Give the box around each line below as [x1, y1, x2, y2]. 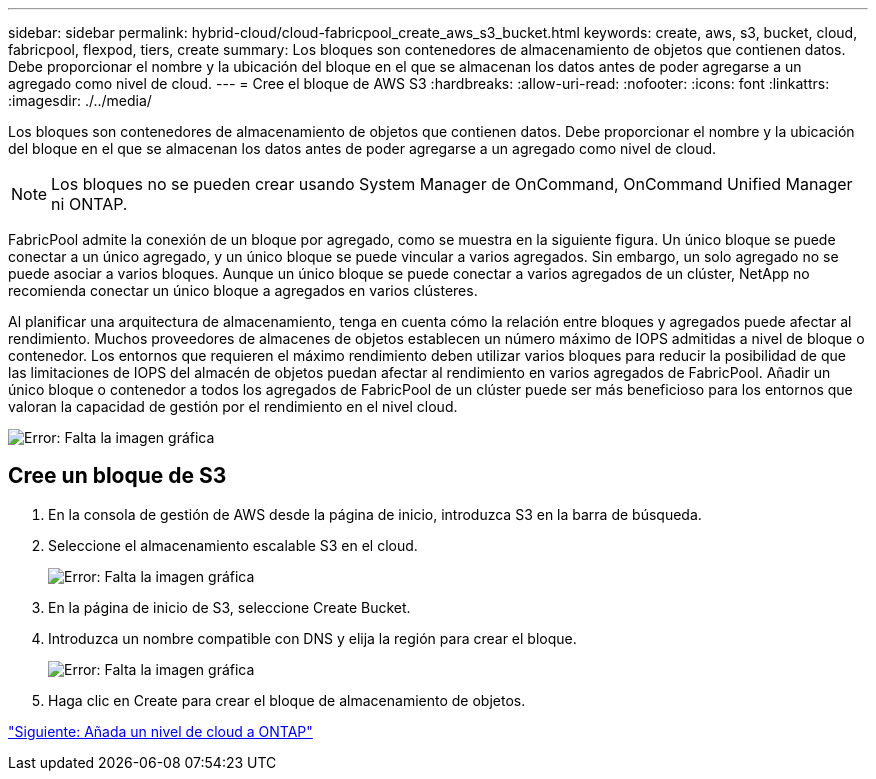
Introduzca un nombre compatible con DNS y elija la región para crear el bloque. [48, 629, 577, 647]
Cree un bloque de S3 [8, 463, 227, 489]
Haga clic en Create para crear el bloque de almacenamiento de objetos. [48, 691, 526, 709]
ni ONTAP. [51, 194, 128, 214]
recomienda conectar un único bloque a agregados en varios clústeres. [8, 282, 478, 299]
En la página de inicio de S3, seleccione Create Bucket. [48, 598, 411, 616]
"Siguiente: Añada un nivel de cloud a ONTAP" [8, 722, 313, 740]
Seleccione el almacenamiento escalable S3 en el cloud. [48, 536, 418, 554]
